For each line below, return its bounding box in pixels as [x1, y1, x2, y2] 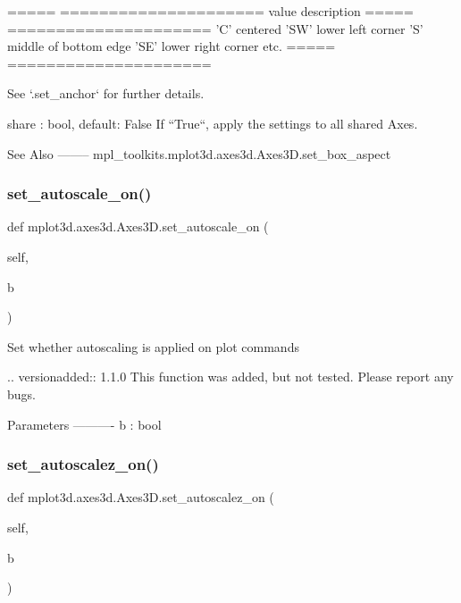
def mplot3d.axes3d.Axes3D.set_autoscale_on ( [7, 217, 269, 236]
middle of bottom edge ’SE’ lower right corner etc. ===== [7, 37, 336, 55]
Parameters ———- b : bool [7, 415, 162, 433]
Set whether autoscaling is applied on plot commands [7, 337, 299, 356]
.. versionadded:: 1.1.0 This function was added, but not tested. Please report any [7, 367, 454, 386]
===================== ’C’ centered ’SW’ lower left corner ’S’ [7, 19, 423, 38]
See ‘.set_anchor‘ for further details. [7, 84, 205, 103]
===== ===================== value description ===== [7, 2, 414, 20]
